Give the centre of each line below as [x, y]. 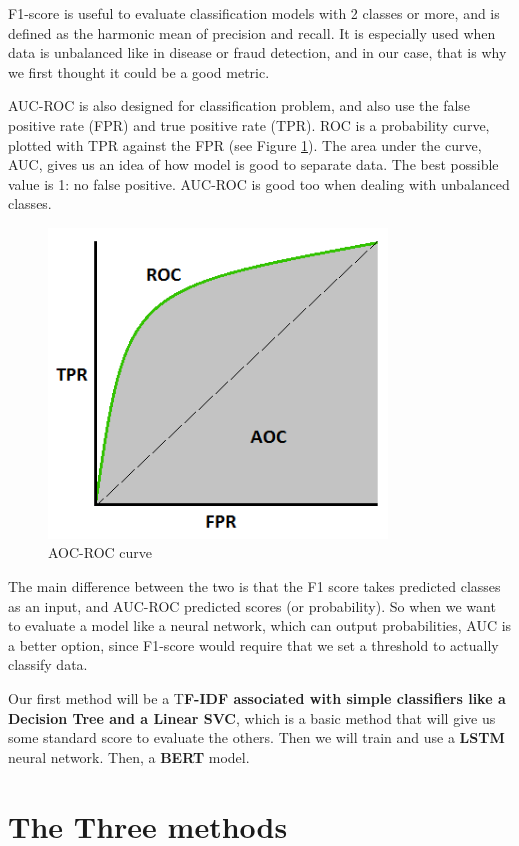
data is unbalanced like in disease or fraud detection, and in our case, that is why [257, 52]
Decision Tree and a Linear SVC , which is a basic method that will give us [252, 717]
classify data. [48, 664]
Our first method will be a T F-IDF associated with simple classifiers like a [257, 698]
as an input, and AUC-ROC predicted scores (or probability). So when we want [252, 605]
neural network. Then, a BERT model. [129, 756]
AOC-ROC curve [100, 552]
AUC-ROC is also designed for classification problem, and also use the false [239, 105]
